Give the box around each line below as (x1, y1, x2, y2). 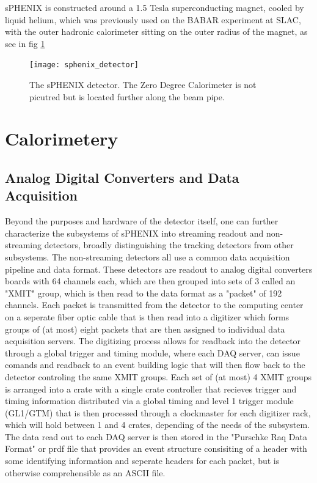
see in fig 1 (5, 37, 45, 50)
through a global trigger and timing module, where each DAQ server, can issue (5, 346, 300, 359)
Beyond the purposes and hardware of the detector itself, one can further (5, 215, 279, 227)
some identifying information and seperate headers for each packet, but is (5, 454, 280, 467)
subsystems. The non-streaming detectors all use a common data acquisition (5, 250, 290, 263)
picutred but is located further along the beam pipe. (29, 90, 225, 103)
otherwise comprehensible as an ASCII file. (5, 466, 166, 479)
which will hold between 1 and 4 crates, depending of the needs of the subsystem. (5, 418, 310, 431)
